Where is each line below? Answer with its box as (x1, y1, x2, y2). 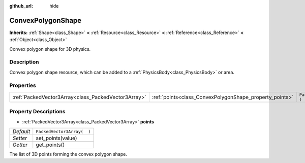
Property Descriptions (9, 108, 66, 115)
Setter (12, 135, 27, 142)
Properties (9, 82, 37, 89)
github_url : (9, 3, 33, 9)
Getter (12, 141, 28, 148)
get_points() (36, 141, 65, 148)
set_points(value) (36, 135, 77, 142)
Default (12, 128, 30, 135)
